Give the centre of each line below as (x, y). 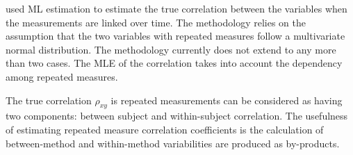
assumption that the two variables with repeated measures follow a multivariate (175, 36)
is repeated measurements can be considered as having (227, 100)
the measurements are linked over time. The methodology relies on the (156, 22)
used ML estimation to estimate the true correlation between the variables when (176, 8)
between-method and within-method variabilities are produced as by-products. (173, 143)
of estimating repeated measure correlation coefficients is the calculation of (165, 129)
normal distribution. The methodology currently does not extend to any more (171, 49)
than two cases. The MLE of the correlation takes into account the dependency (174, 63)
